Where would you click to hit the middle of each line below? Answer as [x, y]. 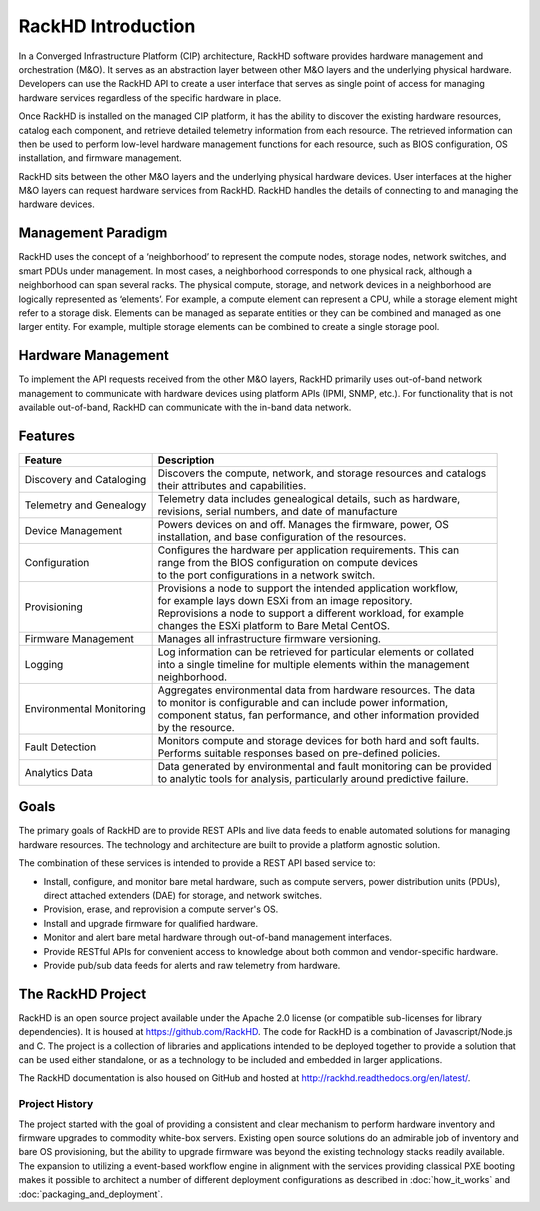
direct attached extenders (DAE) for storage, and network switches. [182, 895]
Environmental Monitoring [85, 708]
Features [46, 435]
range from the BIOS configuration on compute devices [288, 562]
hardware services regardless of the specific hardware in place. [150, 97]
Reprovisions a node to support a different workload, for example [310, 613]
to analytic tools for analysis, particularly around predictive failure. [313, 778]
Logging [44, 664]
